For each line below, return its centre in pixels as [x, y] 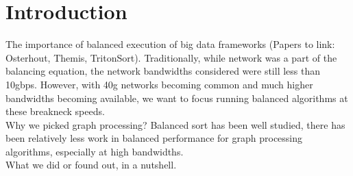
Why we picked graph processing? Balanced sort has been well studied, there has [175, 124]
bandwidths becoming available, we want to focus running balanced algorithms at [177, 98]
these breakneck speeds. [55, 111]
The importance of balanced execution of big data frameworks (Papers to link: [170, 44]
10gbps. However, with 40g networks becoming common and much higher [159, 84]
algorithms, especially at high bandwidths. [95, 151]
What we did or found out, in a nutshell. [91, 165]
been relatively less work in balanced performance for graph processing [154, 138]
